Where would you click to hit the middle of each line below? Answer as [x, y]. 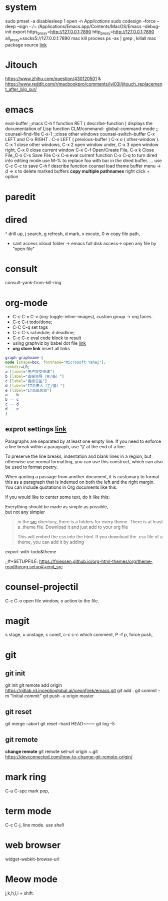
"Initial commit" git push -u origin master [52, 696]
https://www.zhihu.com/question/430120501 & [53, 79]
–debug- [151, 26]
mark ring [26, 777]
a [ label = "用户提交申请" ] [30, 372]
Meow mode [31, 879]
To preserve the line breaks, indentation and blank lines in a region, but [78, 456]
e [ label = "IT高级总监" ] [28, 390]
